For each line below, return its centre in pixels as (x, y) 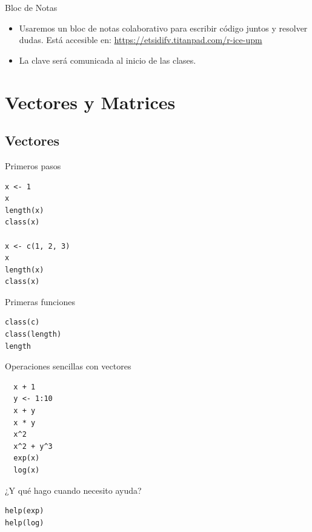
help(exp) (25, 511)
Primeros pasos (33, 165)
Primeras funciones (40, 301)
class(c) (22, 322)
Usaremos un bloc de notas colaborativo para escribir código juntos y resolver (163, 28)
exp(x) (27, 458)
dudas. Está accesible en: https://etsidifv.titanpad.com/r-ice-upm (141, 40)
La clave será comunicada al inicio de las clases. (108, 60)
